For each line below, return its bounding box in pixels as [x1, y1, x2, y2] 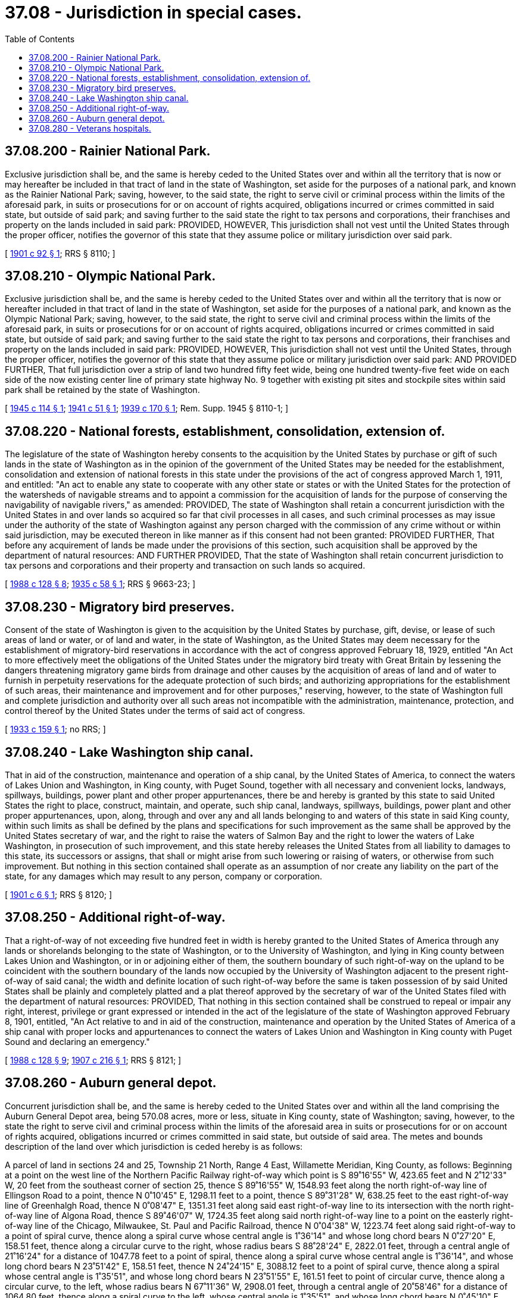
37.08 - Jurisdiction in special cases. [5, 2, 302, 23]
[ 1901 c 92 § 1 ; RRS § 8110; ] [5, 248, 116, 258]
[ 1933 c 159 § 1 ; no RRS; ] [5, 724, 106, 735]
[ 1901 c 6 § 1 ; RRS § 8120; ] [5, 889, 113, 900]
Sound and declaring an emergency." [5, 1036, 150, 1047]
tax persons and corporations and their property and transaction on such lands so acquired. [5, 560, 366, 571]
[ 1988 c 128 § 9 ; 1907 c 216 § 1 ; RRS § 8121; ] [5, 1054, 182, 1065]
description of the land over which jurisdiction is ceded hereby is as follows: [5, 1141, 303, 1152]
